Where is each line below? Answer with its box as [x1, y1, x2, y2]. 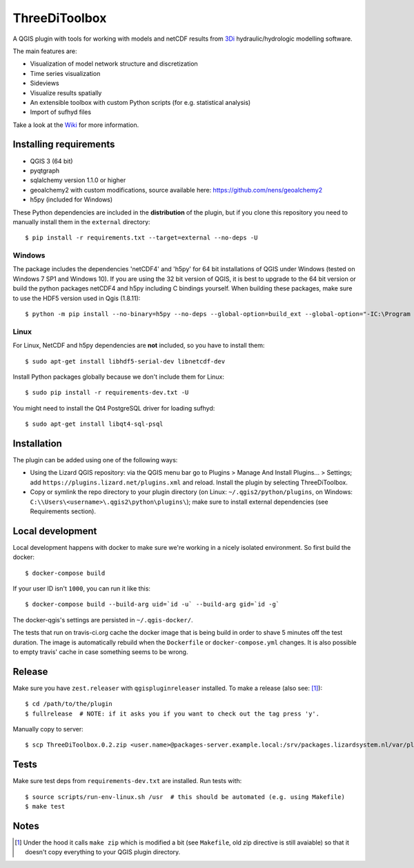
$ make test [25, 802, 66, 811]
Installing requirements [12, 139, 115, 150]
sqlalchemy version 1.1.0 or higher [30, 176, 126, 184]
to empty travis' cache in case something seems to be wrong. [12, 648, 188, 655]
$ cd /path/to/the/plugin [25, 700, 113, 708]
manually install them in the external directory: [12, 217, 151, 226]
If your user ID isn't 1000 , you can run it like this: [12, 584, 151, 593]
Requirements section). [30, 507, 97, 515]
